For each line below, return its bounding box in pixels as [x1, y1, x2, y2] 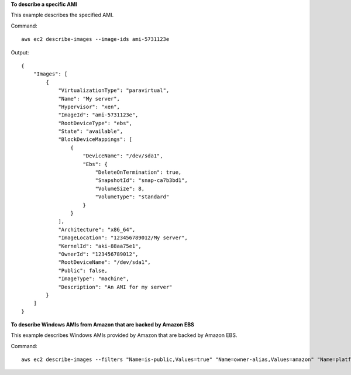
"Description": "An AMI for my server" [58, 284, 173, 290]
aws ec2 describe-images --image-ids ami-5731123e [21, 36, 170, 43]
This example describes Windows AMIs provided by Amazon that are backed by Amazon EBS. [11, 332, 238, 339]
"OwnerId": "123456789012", [58, 250, 139, 257]
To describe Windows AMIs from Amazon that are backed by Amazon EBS [11, 321, 194, 328]
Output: [11, 49, 29, 56]
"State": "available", [58, 128, 123, 135]
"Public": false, [58, 267, 108, 274]
